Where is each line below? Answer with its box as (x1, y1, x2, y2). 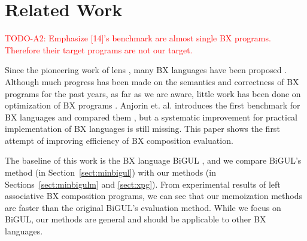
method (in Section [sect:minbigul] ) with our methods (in (5, 166, 216, 179)
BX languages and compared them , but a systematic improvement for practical (5, 110, 298, 123)
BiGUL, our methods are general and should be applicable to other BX (5, 213, 266, 225)
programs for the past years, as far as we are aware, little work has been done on (5, 87, 301, 100)
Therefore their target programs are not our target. (5, 43, 193, 56)
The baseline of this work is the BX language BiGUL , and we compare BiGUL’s (5, 154, 302, 167)
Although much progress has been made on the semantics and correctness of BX (5, 75, 299, 88)
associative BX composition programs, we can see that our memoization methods (5, 189, 302, 202)
